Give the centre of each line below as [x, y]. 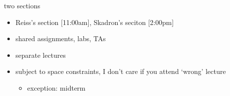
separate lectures [40, 55]
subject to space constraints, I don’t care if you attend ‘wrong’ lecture [121, 71]
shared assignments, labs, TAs [61, 38]
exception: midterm [56, 87]
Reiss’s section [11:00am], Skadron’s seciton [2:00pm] [95, 22]
